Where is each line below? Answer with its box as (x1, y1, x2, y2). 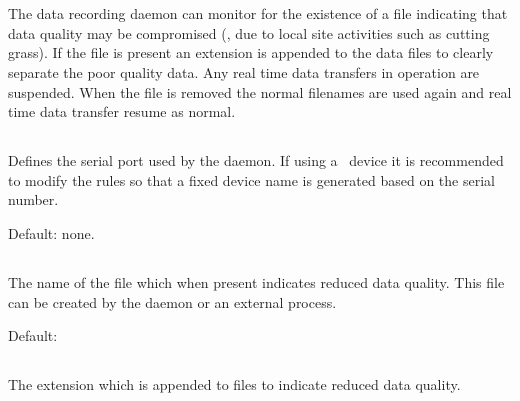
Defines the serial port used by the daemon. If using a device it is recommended (8, 150, 504, 171)
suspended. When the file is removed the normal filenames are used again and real (8, 81, 512, 102)
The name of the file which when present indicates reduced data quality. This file (8, 271, 505, 292)
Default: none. (8, 222, 95, 243)
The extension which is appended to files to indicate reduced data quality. (8, 374, 461, 395)
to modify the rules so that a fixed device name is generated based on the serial (8, 169, 495, 190)
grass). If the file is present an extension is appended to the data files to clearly (8, 42, 494, 63)
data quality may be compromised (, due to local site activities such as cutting (8, 22, 490, 43)
